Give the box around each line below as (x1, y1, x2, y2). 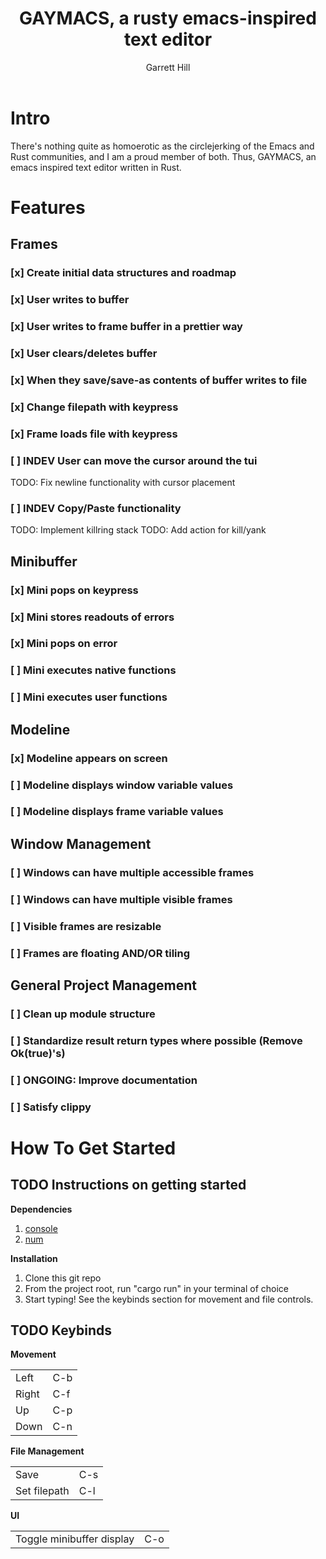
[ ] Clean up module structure (10, 1007, 156, 1021)
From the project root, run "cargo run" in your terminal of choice (24, 1282, 290, 1294)
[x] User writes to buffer (10, 293, 130, 307)
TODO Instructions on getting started (10, 1177, 247, 1194)
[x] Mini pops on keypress (10, 583, 139, 597)
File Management (10, 1445, 85, 1457)
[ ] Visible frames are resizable (10, 919, 162, 933)
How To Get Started (10, 1137, 177, 1159)
